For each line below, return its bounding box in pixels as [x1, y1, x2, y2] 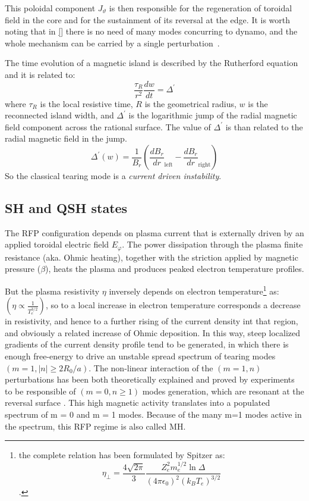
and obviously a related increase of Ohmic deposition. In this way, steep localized [5, 326, 301, 339]
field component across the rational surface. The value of [5, 120, 211, 133]
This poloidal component [5, 2, 96, 14]
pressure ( [5, 262, 41, 275]
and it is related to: [5, 68, 75, 80]
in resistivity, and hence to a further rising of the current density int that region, [5, 315, 298, 327]
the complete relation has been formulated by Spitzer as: [18, 449, 225, 461]
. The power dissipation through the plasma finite [122, 238, 303, 250]
